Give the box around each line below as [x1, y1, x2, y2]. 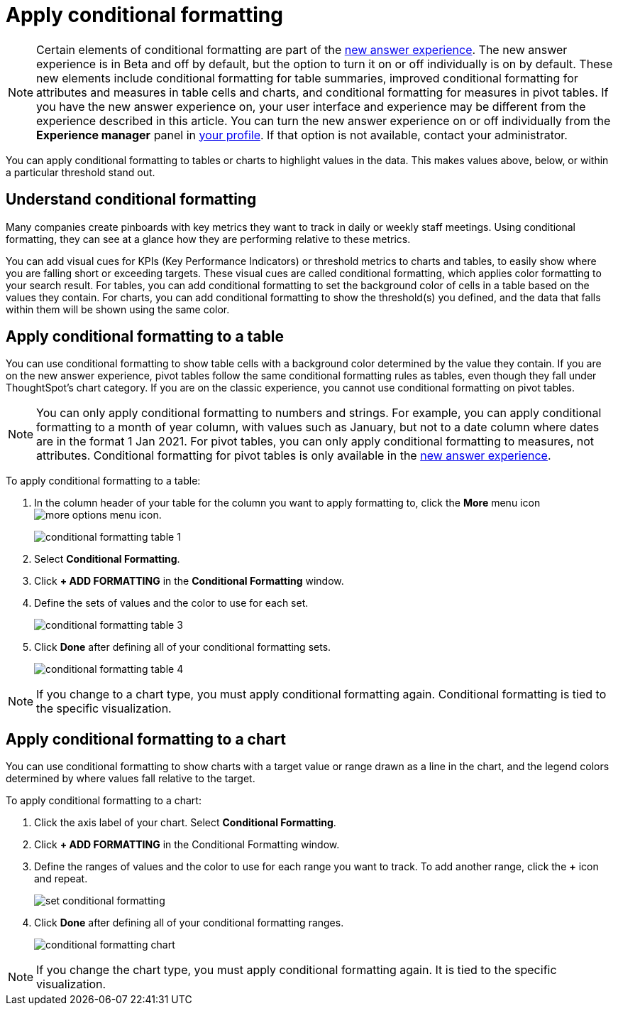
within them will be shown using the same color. [6, 303, 230, 315]
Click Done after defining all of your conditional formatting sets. [34, 641, 331, 654]
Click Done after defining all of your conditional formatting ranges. [34, 917, 344, 929]
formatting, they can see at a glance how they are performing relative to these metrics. [6, 232, 411, 245]
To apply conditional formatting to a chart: [6, 794, 202, 807]
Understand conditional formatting [6, 190, 257, 209]
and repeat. [34, 872, 88, 885]
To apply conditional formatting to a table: [6, 475, 201, 487]
